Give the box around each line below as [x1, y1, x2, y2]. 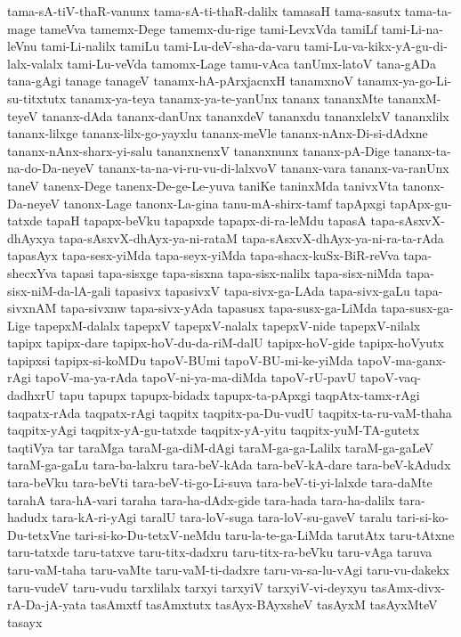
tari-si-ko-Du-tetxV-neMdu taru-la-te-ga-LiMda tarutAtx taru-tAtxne [74, 525, 455, 543]
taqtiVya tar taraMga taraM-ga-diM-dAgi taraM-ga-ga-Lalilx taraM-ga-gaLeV [7, 437, 433, 456]
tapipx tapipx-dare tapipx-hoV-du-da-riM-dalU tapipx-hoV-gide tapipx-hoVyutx [7, 333, 444, 352]
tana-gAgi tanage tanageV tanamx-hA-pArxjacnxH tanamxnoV [7, 71, 353, 90]
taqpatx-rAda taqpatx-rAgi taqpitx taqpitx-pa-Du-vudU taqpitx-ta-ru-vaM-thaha [7, 403, 452, 421]
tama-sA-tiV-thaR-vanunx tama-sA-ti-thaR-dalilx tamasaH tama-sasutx [7, 2, 401, 20]
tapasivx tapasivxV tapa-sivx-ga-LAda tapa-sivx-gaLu [115, 281, 410, 299]
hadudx [7, 508, 48, 527]
